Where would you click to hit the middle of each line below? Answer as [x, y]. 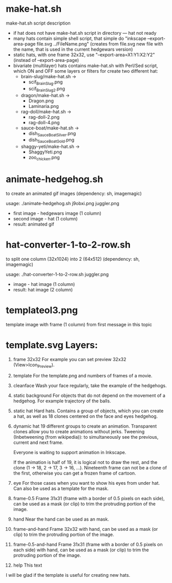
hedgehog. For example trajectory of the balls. [62, 401]
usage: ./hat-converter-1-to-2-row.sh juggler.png [57, 274]
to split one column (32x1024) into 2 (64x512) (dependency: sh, [73, 259]
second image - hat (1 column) [46, 218]
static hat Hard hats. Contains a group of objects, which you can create [88, 411]
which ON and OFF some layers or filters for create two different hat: [85, 71]
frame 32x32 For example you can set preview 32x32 [70, 359]
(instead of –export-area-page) [46, 60]
